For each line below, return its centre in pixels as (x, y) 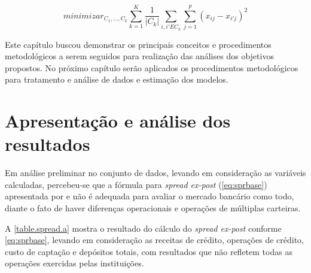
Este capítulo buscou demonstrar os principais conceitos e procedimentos (138, 44)
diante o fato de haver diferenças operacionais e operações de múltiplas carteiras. (153, 208)
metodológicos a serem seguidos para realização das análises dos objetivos (139, 56)
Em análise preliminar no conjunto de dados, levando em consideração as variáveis (155, 173)
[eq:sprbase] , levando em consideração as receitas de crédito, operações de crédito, (154, 240)
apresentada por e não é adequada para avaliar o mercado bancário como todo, (150, 196)
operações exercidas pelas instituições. (74, 263)
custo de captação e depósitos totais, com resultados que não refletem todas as (149, 251)
